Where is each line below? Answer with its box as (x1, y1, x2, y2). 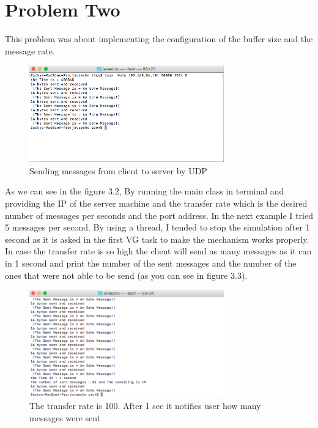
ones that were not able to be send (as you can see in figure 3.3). (5, 268, 248, 281)
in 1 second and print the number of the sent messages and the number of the (5, 257, 297, 270)
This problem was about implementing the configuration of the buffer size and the (5, 32, 313, 45)
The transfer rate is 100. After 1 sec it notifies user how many (29, 399, 261, 412)
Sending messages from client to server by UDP (29, 164, 207, 177)
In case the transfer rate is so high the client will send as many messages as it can (5, 245, 312, 257)
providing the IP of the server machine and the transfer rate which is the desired (5, 197, 308, 210)
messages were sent (29, 411, 101, 424)
